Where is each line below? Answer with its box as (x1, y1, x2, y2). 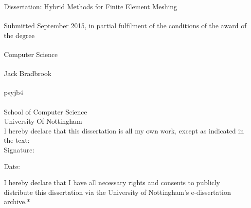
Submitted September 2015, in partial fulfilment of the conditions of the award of (4, 20, 247, 31)
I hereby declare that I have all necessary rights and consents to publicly (4, 177, 220, 188)
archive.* (4, 196, 31, 207)
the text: (4, 135, 30, 145)
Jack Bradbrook (4, 68, 52, 78)
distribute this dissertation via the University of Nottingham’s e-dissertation (4, 187, 231, 197)
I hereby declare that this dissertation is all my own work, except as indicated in (4, 125, 244, 135)
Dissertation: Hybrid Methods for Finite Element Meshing (4, 1, 178, 11)
